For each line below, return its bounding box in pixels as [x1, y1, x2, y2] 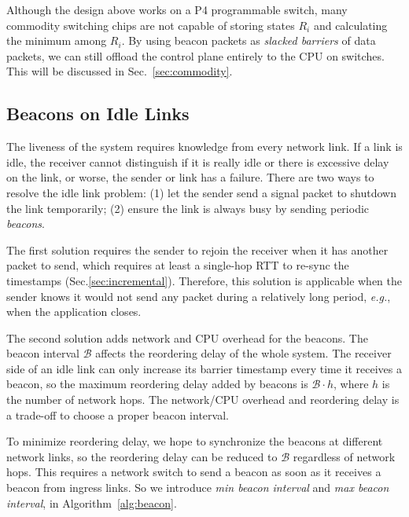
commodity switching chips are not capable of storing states [6, 16, 295, 33]
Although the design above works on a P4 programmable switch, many [6, 2, 348, 17]
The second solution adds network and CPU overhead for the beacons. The [6, 329, 368, 346]
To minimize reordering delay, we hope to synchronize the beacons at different [6, 433, 383, 449]
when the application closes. [6, 303, 142, 320]
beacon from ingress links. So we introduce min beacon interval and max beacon [6, 479, 389, 496]
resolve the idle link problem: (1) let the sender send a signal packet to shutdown [6, 184, 396, 200]
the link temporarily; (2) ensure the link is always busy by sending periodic [6, 200, 370, 216]
